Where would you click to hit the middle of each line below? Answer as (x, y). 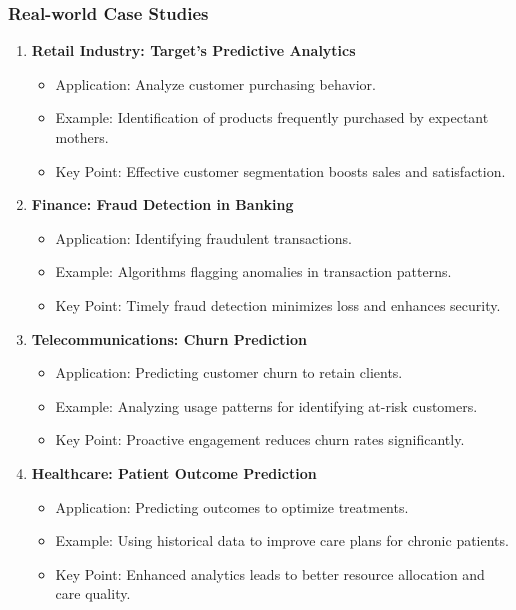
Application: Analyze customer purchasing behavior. (215, 83)
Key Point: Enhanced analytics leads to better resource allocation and (270, 573)
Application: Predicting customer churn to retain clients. (229, 372)
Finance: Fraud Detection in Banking (162, 204)
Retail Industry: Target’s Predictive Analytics (193, 50)
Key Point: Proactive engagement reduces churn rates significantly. (260, 439)
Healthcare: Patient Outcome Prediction (174, 472)
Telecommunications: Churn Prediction (169, 338)
